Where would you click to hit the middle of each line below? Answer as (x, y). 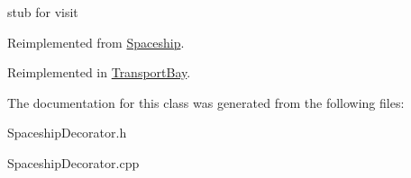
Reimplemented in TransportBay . (99, 72)
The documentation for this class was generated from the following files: (206, 102)
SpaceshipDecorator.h (67, 133)
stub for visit (43, 12)
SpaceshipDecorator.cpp (73, 162)
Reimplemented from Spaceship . (96, 42)
